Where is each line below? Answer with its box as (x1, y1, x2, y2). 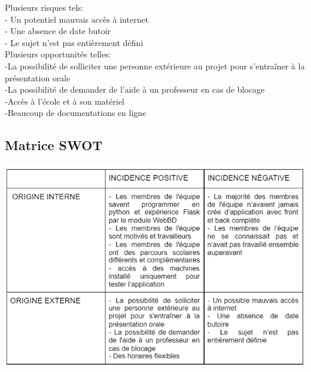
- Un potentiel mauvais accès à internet (5, 13, 149, 25)
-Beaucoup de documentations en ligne (5, 106, 147, 119)
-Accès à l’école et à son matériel (5, 94, 125, 107)
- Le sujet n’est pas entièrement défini (5, 36, 144, 48)
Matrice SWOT (5, 136, 103, 154)
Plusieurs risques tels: (5, 1, 84, 13)
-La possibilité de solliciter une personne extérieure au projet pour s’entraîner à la (5, 59, 305, 72)
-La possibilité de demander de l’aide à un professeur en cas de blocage (5, 83, 265, 96)
